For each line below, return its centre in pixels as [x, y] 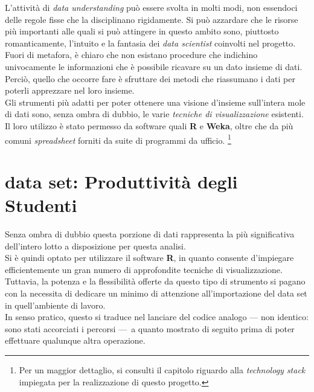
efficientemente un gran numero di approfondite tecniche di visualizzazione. [144, 269]
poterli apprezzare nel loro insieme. [70, 90]
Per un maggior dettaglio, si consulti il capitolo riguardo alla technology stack [162, 370]
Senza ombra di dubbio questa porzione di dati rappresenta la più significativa [150, 234]
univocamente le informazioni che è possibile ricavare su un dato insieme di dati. [154, 66]
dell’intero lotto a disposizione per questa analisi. [95, 246]
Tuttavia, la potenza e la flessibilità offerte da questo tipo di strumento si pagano [155, 281]
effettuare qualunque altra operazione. [75, 340]
